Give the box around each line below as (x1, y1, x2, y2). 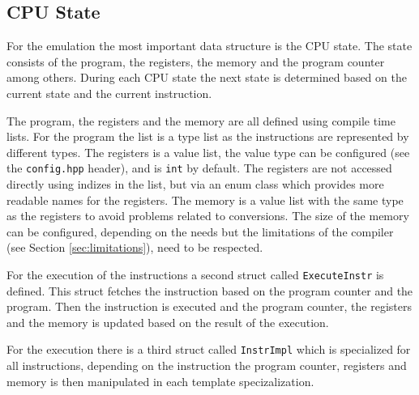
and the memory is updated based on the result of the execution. (6, 313, 329, 330)
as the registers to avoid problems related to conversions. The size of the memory (6, 207, 409, 224)
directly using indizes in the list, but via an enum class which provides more (6, 176, 384, 193)
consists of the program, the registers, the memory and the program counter (6, 53, 385, 70)
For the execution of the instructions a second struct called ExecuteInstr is (6, 265, 384, 282)
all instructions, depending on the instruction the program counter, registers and (6, 357, 407, 374)
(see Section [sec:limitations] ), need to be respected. (6, 239, 263, 256)
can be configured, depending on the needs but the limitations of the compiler (6, 223, 394, 240)
